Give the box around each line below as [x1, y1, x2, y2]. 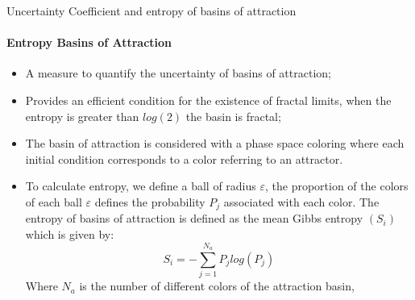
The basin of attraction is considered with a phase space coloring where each [25, 135, 405, 152]
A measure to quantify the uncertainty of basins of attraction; [25, 65, 331, 81]
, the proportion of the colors [264, 177, 409, 194]
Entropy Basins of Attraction [6, 34, 172, 51]
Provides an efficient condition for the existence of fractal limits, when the [25, 91, 392, 108]
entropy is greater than [25, 107, 139, 124]
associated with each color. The [223, 193, 380, 210]
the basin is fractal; [185, 107, 281, 124]
